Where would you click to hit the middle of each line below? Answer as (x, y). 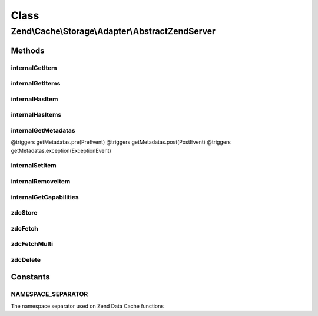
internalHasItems (36, 115)
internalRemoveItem (41, 181)
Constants (30, 277)
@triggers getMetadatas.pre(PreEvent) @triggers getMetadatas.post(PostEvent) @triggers (121, 142)
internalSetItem (34, 166)
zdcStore (24, 213)
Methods (28, 50)
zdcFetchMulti (32, 244)
